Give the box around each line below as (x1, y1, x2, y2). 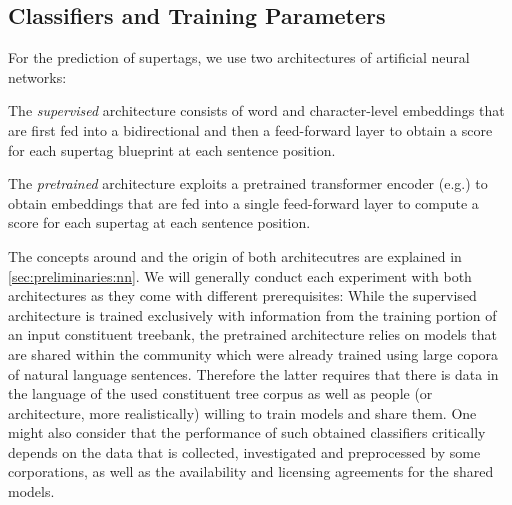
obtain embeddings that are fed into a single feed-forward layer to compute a (8, 192, 479, 213)
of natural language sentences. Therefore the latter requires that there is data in (8, 363, 499, 384)
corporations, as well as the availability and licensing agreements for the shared (8, 461, 494, 482)
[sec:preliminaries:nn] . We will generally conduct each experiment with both (8, 265, 472, 286)
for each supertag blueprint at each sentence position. (8, 139, 336, 160)
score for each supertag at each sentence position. (8, 212, 311, 233)
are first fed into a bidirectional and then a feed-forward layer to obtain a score (8, 119, 493, 140)
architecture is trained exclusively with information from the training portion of (8, 304, 497, 325)
